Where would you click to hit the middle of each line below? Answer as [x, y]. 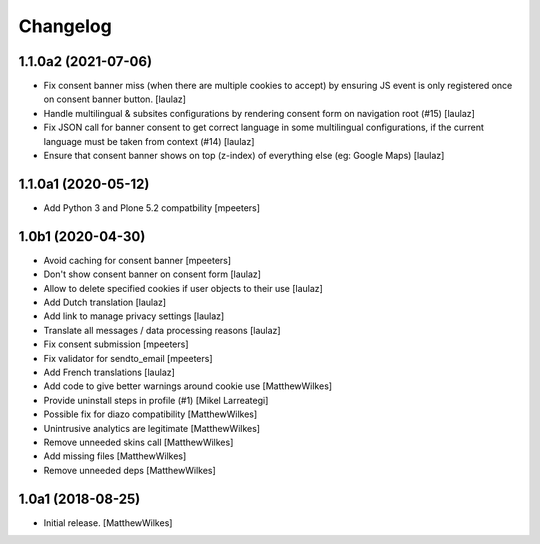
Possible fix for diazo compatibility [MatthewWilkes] [150, 414]
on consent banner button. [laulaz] [115, 99]
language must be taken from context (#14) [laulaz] [149, 141]
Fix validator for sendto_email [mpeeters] [128, 358]
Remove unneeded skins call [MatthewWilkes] [138, 442]
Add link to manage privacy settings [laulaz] [134, 316]
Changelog [65, 26]
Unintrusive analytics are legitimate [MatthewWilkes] [151, 428]
